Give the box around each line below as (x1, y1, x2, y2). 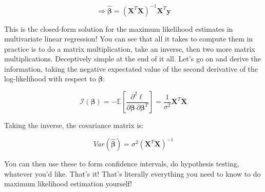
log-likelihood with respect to (4, 73, 96, 84)
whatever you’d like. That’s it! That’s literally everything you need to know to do (4, 168, 261, 179)
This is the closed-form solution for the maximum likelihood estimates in (4, 23, 233, 34)
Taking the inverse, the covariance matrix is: (4, 120, 144, 131)
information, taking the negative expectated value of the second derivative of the (4, 63, 258, 74)
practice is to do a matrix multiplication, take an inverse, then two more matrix (4, 43, 255, 54)
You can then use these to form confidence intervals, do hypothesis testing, (4, 158, 239, 169)
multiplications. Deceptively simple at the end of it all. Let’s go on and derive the (4, 53, 261, 64)
